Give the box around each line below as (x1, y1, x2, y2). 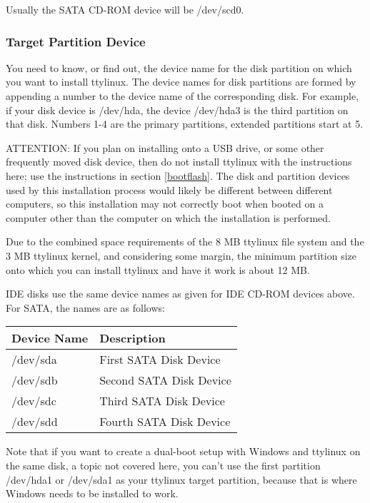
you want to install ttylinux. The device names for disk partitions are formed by (6, 74, 356, 89)
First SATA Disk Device (99, 351, 221, 368)
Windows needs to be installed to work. (6, 486, 179, 501)
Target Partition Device (6, 32, 146, 50)
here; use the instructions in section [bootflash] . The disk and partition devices (6, 168, 350, 183)
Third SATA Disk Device (99, 392, 225, 410)
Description (99, 330, 166, 347)
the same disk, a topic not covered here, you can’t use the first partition (6, 457, 321, 472)
